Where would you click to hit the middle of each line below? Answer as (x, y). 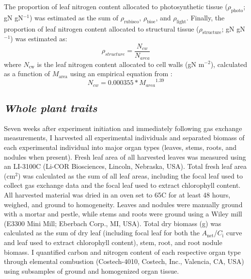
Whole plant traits (51, 108)
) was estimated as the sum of (74, 17)
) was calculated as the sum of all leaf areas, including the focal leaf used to (130, 175)
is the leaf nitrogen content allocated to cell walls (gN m (121, 64)
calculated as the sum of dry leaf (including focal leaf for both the (102, 233)
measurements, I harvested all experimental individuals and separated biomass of (124, 138)
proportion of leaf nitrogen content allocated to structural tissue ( (102, 28)
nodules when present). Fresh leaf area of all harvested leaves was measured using (125, 156)
